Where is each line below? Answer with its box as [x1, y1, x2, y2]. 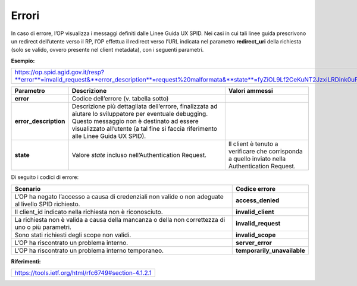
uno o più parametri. [14, 223, 71, 231]
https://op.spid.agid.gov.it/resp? [14, 68, 105, 77]
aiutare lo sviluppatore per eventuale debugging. [71, 110, 208, 118]
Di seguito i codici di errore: [11, 174, 79, 181]
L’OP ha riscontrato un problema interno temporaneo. [14, 246, 164, 254]
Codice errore [235, 184, 276, 193]
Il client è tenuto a [228, 140, 278, 148]
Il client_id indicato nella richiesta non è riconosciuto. [14, 208, 163, 216]
